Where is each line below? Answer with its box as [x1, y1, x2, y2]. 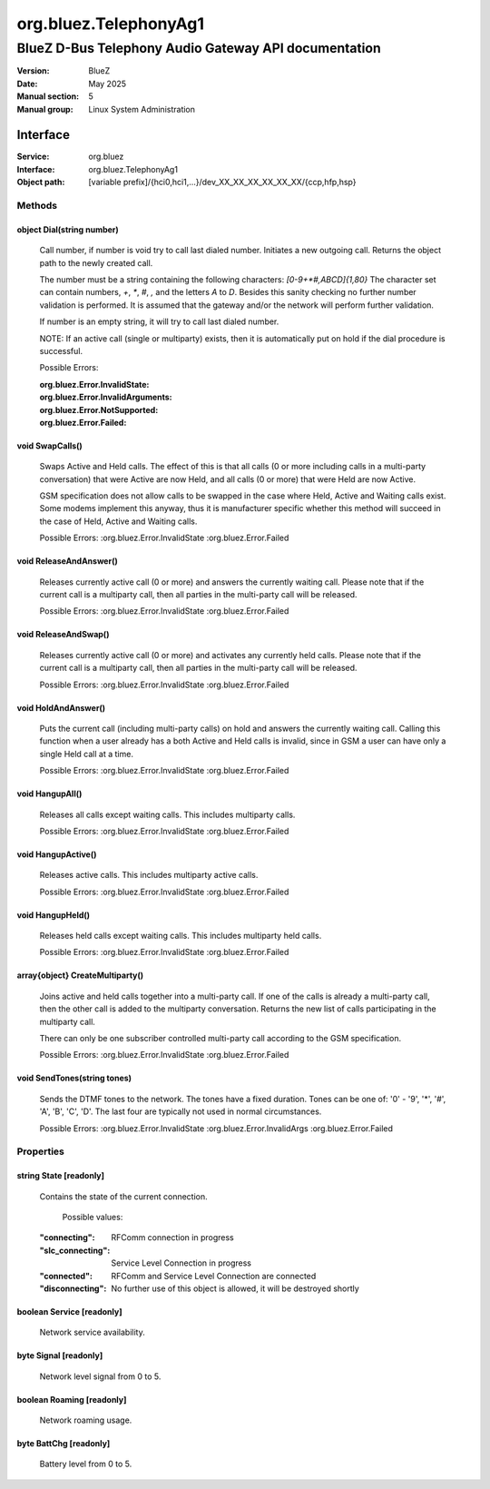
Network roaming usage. [39, 1415, 132, 1425]
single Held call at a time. [39, 748, 133, 759]
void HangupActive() [16, 849, 97, 860]
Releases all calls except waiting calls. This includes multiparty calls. [39, 809, 296, 820]
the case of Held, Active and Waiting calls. [39, 516, 198, 527]
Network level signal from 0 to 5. [39, 1371, 162, 1382]
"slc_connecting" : [39, 1245, 111, 1256]
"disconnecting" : [39, 1283, 107, 1294]
